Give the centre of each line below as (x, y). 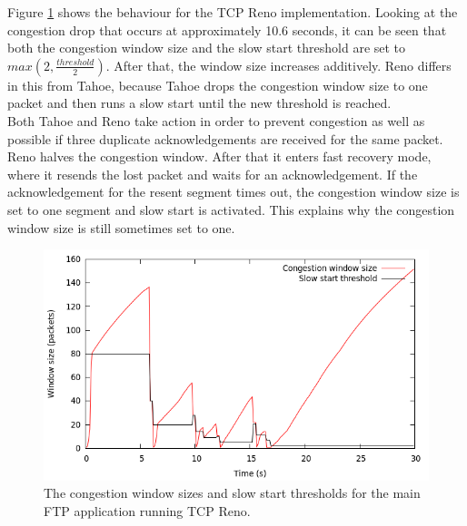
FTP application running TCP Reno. (147, 510)
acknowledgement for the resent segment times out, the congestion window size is (233, 192)
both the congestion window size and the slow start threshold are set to (207, 48)
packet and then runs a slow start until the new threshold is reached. (199, 103)
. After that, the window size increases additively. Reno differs (278, 65)
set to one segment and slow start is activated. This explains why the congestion (231, 209)
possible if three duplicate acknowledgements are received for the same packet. (225, 138)
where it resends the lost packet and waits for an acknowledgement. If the (213, 174)
